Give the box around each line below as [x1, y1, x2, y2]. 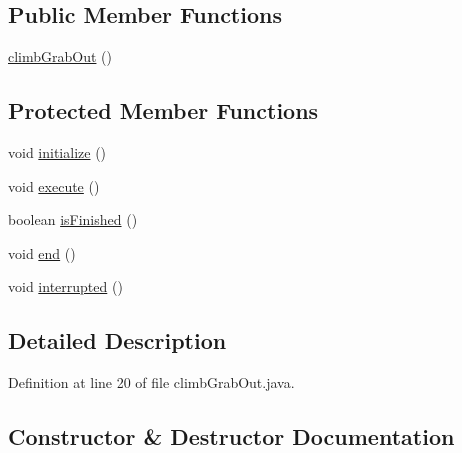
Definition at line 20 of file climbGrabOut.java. [8, 372, 295, 393]
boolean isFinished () [8, 209, 138, 230]
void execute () [8, 175, 100, 196]
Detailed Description [8, 325, 227, 356]
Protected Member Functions [8, 95, 319, 126]
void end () [8, 242, 76, 263]
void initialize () [8, 142, 107, 162]
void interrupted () [8, 276, 123, 297]
